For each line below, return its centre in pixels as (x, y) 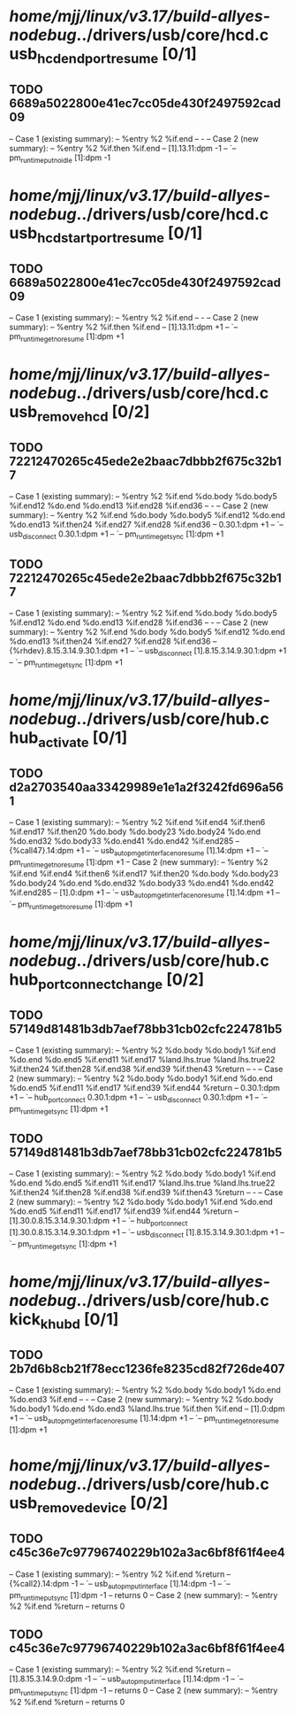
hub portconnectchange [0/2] (107, 981)
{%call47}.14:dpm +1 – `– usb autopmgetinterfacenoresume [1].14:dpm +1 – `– (139, 852)
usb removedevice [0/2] (89, 1505)
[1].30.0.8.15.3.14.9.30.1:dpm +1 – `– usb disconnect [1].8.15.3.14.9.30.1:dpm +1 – (147, 1233)
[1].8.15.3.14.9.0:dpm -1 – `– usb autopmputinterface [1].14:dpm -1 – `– (126, 1679)
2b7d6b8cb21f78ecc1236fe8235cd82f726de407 (147, 1368)
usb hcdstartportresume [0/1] (106, 235)
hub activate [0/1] (68, 739)
